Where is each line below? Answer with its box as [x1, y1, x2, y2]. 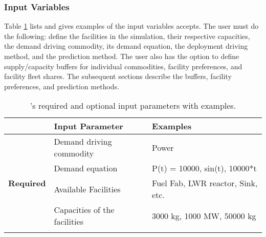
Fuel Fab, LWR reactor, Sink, [152, 177, 258, 189]
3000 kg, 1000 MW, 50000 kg [152, 209, 256, 222]
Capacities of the [54, 204, 115, 216]
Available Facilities [54, 183, 121, 195]
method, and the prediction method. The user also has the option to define [4, 51, 239, 61]
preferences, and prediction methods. [4, 81, 120, 91]
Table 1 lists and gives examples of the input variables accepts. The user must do [4, 21, 259, 31]
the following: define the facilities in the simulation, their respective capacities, [4, 30, 250, 41]
